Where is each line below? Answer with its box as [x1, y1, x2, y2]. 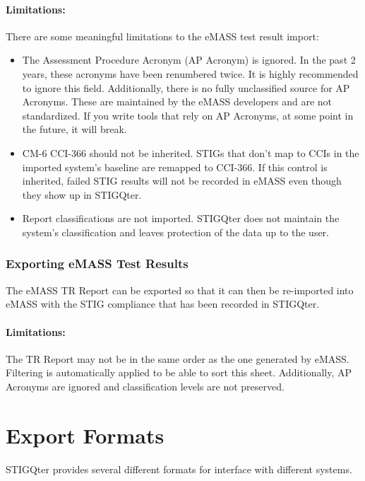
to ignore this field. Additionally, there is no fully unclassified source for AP [22, 80, 350, 95]
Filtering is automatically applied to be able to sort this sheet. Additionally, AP [6, 365, 352, 380]
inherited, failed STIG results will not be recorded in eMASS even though [22, 173, 342, 188]
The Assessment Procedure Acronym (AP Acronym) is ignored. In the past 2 [22, 52, 356, 67]
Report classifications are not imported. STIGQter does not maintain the [22, 211, 340, 226]
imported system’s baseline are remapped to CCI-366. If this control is [22, 159, 328, 174]
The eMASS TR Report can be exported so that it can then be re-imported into [6, 282, 354, 297]
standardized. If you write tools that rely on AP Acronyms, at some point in [22, 108, 354, 122]
